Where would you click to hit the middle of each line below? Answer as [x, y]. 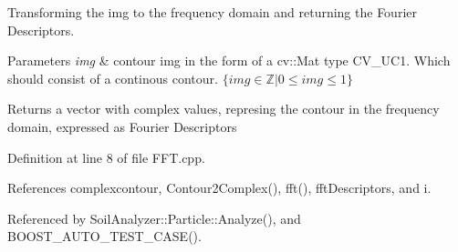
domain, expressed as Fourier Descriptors [122, 126]
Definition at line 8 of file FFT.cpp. [106, 157]
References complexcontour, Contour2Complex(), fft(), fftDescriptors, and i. [219, 188]
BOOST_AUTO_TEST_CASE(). [104, 236]
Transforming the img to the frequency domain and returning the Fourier [212, 12]
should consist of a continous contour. [113, 78]
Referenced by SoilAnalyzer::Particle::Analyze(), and [154, 218]
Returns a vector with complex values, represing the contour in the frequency [224, 109]
